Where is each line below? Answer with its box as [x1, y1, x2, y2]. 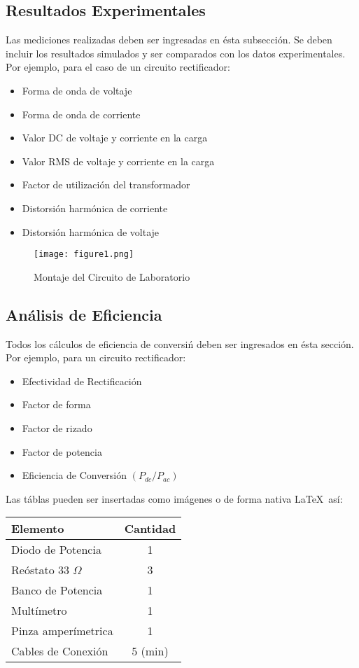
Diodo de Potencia [11, 541, 101, 558]
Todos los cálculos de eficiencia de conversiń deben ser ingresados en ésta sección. [6, 336, 354, 351]
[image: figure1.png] [34, 249, 134, 260]
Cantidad [124, 520, 176, 537]
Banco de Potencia [11, 582, 103, 599]
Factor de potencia [22, 444, 102, 459]
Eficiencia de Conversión [22, 468, 127, 482]
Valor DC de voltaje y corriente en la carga [22, 130, 208, 145]
